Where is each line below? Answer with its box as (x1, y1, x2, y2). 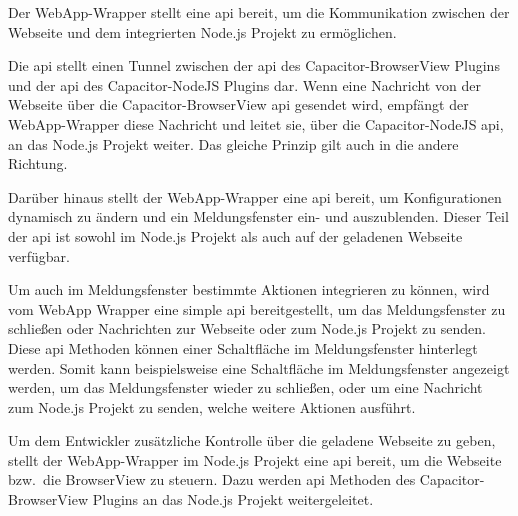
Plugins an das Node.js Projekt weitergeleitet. (92, 489, 374, 510)
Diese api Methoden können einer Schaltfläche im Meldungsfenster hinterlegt (8, 337, 478, 358)
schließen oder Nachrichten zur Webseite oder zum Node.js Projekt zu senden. (8, 318, 486, 339)
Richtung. (8, 153, 68, 174)
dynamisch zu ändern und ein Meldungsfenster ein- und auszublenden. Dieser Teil (8, 206, 509, 227)
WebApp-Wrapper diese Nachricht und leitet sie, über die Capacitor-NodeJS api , (8, 113, 504, 134)
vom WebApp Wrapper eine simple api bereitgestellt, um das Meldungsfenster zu (8, 298, 506, 319)
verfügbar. (8, 245, 70, 266)
